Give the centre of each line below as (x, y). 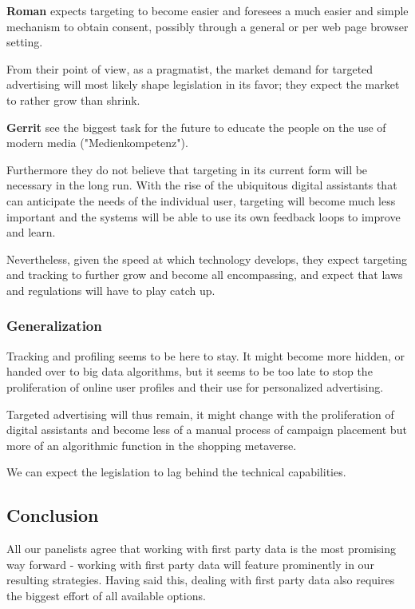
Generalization (54, 326)
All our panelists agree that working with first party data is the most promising (201, 549)
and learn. (31, 232)
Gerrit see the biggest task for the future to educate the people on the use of (196, 127)
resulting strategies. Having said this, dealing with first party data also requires (201, 580)
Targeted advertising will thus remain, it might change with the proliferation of (200, 414)
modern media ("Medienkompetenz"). (97, 143)
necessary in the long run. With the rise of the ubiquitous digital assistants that (202, 185)
